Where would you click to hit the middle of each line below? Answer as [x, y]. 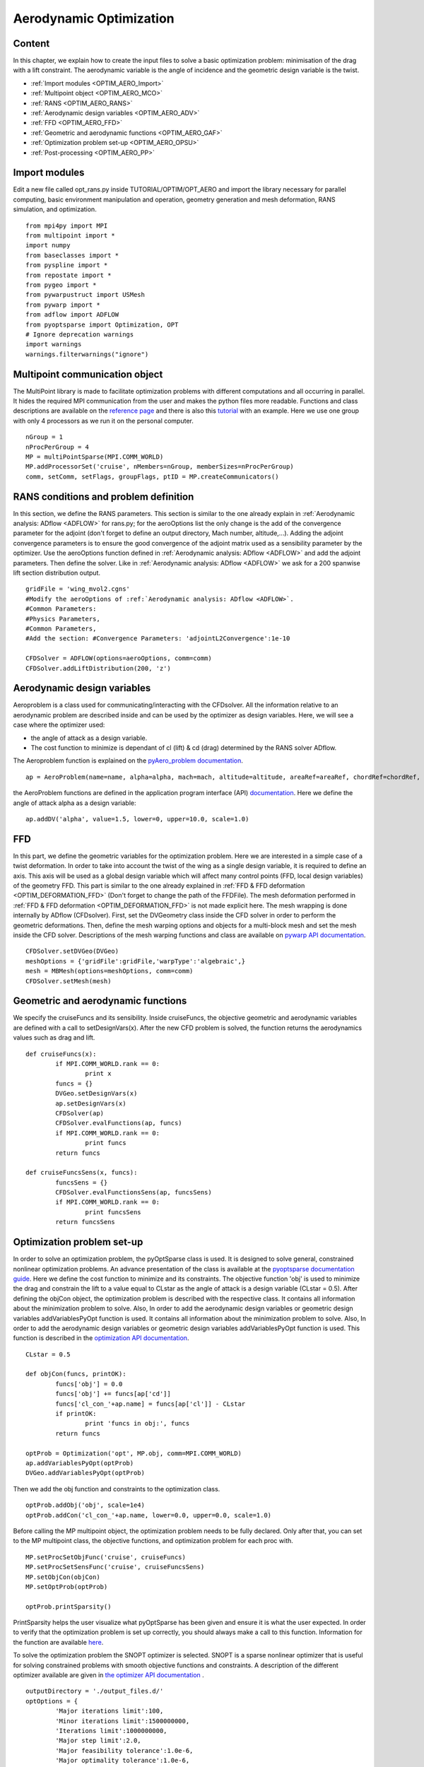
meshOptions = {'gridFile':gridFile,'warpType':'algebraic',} [136, 961]
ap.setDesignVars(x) [91, 1103]
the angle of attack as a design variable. [89, 738]
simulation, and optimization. [55, 209]
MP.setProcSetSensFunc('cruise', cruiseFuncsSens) [115, 1567]
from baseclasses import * [72, 255]
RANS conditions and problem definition [104, 497]
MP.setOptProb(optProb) [67, 1586]
